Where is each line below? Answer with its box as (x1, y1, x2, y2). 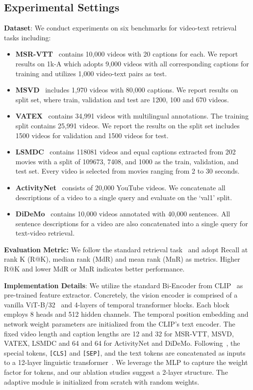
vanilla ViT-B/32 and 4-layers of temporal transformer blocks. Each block (4, 299, 229, 309)
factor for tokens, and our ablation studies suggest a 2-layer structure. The (4, 367, 228, 377)
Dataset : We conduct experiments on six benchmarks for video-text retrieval (4, 23, 237, 33)
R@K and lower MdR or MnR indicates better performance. (4, 264, 185, 274)
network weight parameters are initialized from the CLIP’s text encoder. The (4, 319, 235, 329)
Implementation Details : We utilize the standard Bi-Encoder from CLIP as (4, 280, 243, 290)
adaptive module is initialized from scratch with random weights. (4, 376, 200, 387)
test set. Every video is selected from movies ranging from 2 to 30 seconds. (15, 166, 240, 176)
